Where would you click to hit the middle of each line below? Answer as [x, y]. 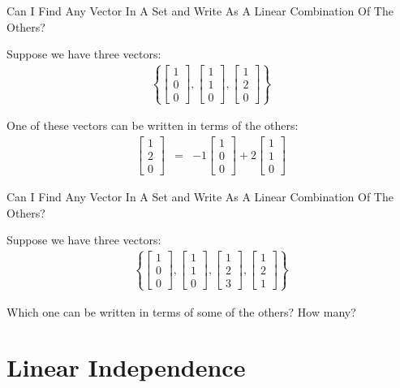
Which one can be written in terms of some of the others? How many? [181, 311]
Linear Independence [126, 367]
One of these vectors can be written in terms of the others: [153, 125]
